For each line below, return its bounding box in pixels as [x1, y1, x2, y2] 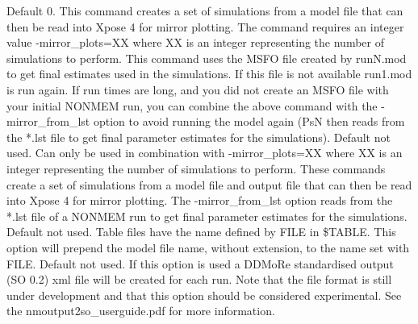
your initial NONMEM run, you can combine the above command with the [6, 97, 378, 114]
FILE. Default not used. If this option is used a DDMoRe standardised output [6, 255, 394, 272]
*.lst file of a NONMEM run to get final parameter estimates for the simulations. [6, 207, 408, 224]
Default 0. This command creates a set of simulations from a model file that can [6, 2, 403, 19]
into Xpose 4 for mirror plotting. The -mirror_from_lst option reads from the [6, 192, 393, 209]
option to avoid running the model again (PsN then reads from [93, 113, 405, 130]
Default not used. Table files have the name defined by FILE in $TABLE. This [6, 223, 396, 240]
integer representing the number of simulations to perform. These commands [6, 160, 386, 177]
